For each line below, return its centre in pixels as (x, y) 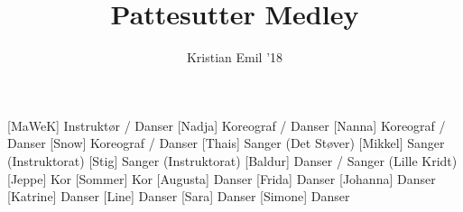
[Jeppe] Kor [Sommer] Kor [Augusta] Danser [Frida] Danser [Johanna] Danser (222, 178)
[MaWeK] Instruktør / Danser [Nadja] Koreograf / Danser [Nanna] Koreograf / (227, 125)
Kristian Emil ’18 (235, 57)
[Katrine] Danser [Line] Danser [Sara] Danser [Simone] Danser (179, 196)
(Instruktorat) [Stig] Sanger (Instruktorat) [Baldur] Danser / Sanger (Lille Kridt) (232, 160)
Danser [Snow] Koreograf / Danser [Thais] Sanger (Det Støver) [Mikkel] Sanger (226, 143)
